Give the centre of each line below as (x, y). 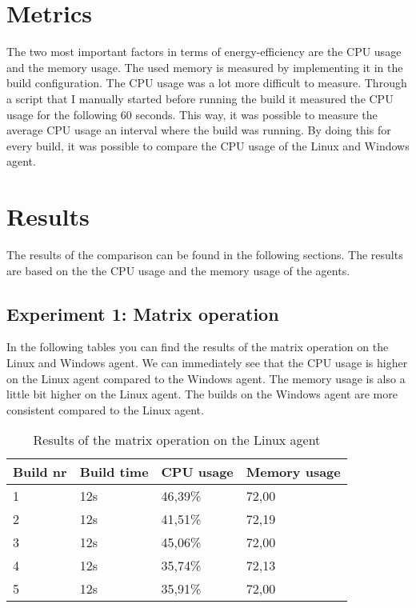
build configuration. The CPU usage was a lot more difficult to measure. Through (207, 83)
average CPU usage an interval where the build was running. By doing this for (199, 130)
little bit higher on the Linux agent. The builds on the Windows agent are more (202, 394)
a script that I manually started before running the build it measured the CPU (200, 98)
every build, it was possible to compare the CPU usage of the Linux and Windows (208, 145)
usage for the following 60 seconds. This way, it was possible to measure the (192, 114)
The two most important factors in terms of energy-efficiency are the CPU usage (204, 52)
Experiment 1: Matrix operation (143, 313)
